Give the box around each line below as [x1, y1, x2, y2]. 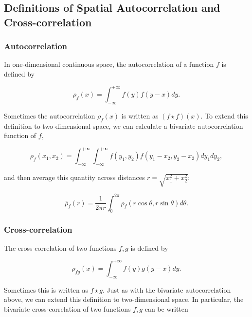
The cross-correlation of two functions [4, 242, 117, 253]
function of [4, 130, 36, 140]
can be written [144, 303, 188, 314]
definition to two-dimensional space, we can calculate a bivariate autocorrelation [4, 120, 243, 131]
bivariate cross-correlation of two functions [4, 303, 131, 314]
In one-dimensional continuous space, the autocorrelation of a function [4, 59, 214, 69]
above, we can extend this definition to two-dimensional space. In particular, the [4, 294, 244, 304]
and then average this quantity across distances [4, 172, 145, 182]
